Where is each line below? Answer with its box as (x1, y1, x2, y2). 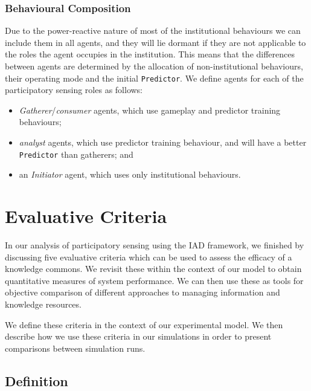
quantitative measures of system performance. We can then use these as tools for (5, 274, 304, 286)
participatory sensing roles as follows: (5, 83, 143, 96)
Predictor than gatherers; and (19, 147, 133, 160)
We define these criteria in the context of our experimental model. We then (5, 318, 283, 331)
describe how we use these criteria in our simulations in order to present (5, 330, 272, 343)
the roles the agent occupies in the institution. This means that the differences (5, 48, 295, 60)
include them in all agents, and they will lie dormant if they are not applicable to (5, 36, 306, 48)
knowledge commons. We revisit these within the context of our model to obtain (5, 262, 302, 275)
